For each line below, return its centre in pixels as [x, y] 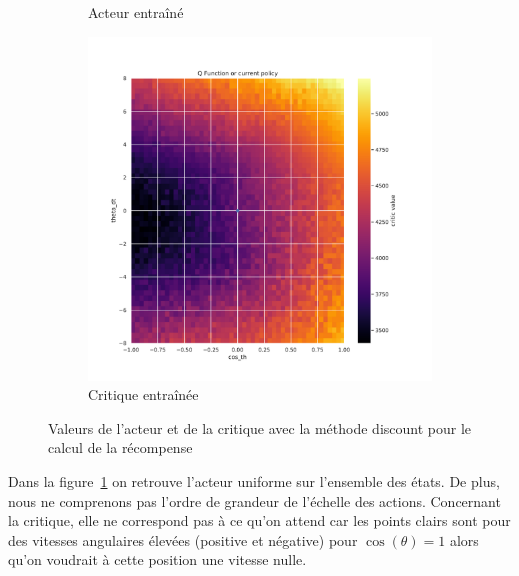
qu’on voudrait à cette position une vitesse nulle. [157, 559]
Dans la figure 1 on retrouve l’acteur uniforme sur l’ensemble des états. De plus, [254, 480]
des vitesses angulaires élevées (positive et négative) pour [183, 539]
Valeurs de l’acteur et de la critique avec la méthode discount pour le [260, 427]
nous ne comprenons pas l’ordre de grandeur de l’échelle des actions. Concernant [254, 500]
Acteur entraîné [136, 12]
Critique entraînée [143, 394]
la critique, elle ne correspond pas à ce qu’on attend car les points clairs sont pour [259, 520]
